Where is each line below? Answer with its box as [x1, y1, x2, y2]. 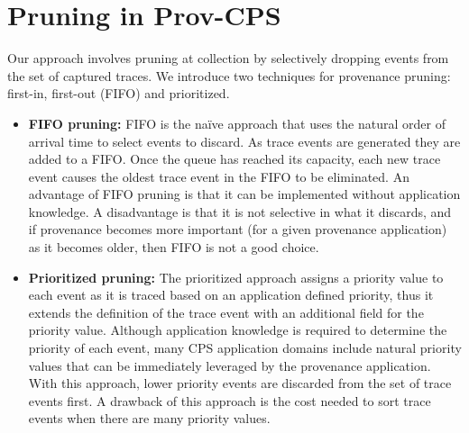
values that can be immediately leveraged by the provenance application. [28, 356, 431, 374]
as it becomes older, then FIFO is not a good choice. [28, 238, 319, 257]
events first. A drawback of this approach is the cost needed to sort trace [28, 391, 431, 410]
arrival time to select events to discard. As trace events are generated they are [28, 131, 461, 150]
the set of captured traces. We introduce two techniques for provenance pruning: [7, 66, 451, 85]
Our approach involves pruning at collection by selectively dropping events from [7, 49, 449, 68]
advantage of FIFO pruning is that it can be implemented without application [28, 185, 461, 203]
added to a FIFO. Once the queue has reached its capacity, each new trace [28, 149, 441, 168]
